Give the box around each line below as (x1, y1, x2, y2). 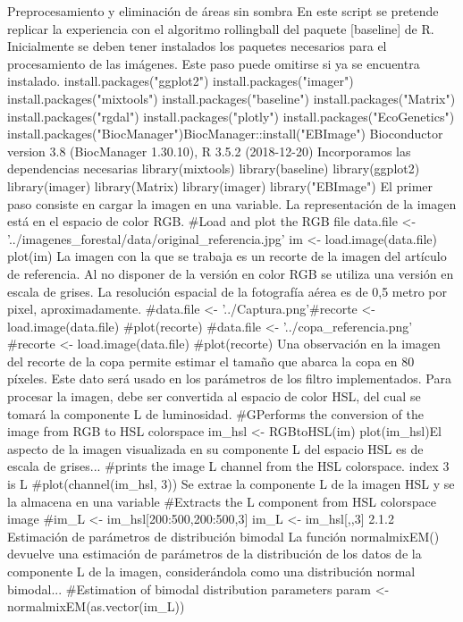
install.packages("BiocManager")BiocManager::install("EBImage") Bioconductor (7, 124, 443, 143)
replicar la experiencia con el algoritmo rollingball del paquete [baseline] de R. (7, 19, 434, 38)
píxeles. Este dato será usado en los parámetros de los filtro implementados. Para (7, 369, 451, 388)
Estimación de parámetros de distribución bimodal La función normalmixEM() (7, 526, 440, 545)
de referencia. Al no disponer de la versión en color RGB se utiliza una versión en (7, 264, 454, 282)
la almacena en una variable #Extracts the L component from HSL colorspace (7, 492, 436, 510)
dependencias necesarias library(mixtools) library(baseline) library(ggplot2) (7, 159, 420, 178)
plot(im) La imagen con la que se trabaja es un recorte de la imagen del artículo (7, 247, 447, 265)
